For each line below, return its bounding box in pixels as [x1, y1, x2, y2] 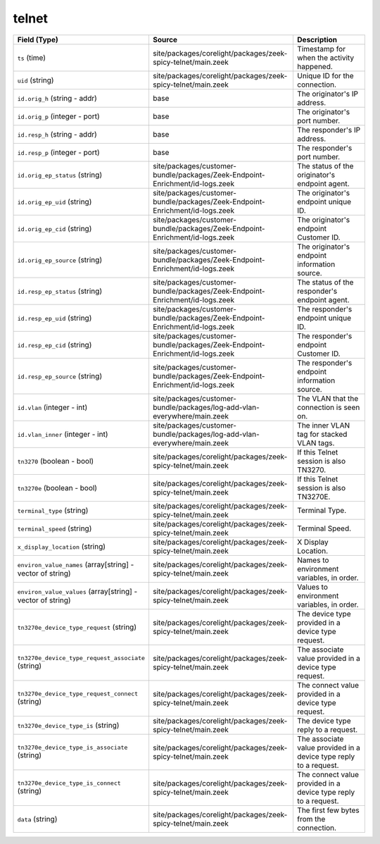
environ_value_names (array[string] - [17, 559, 134, 569]
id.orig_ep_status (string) [17, 170, 102, 180]
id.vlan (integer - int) [17, 402, 88, 412]
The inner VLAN [296, 420, 350, 430]
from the [296, 814, 326, 824]
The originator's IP [296, 89, 359, 99]
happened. [296, 61, 334, 71]
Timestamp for [296, 44, 346, 54]
